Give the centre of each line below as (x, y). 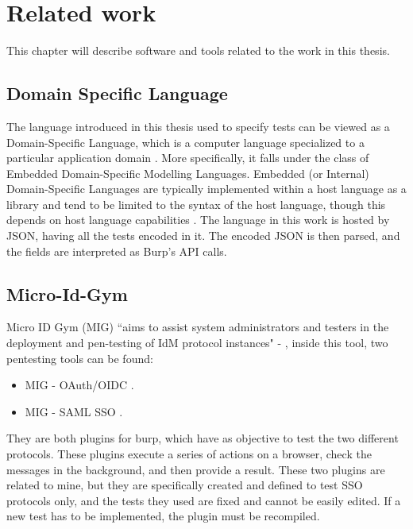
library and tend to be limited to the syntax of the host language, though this (196, 204)
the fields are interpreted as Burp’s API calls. (117, 251)
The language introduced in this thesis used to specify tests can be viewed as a (198, 126)
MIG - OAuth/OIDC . (79, 385)
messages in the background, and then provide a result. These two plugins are (196, 469)
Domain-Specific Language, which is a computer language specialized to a (185, 142)
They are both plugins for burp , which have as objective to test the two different (203, 438)
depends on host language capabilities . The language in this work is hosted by (198, 220)
